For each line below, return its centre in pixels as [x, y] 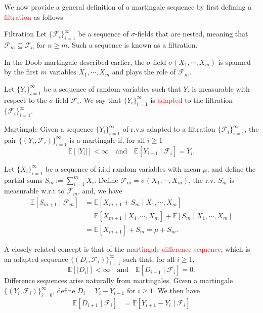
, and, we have [100, 191]
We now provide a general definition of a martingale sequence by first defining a [128, 7]
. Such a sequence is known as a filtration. [133, 44]
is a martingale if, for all [107, 140]
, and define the [231, 168]
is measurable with [221, 88]
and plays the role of [144, 72]
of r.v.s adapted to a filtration [169, 129]
